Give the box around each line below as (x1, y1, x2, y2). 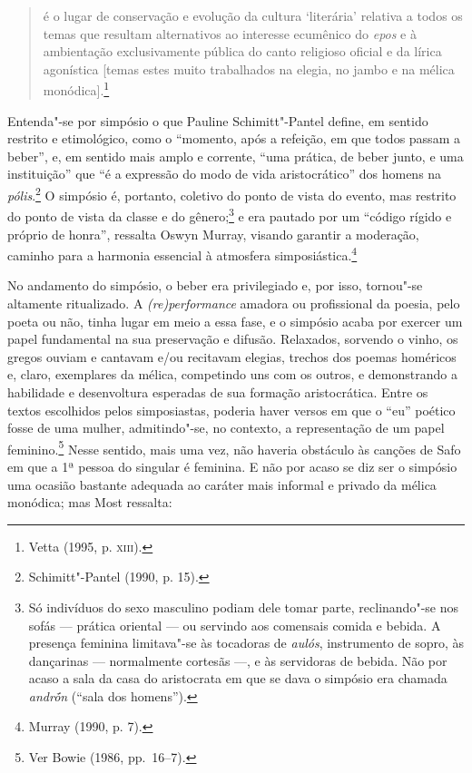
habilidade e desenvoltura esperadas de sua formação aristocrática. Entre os (7, 382, 428, 401)
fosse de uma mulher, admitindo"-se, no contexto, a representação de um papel (7, 418, 445, 437)
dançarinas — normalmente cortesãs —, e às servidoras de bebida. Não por (28, 651, 447, 670)
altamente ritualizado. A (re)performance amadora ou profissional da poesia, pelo (7, 293, 460, 312)
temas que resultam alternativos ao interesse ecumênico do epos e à (43, 24, 417, 43)
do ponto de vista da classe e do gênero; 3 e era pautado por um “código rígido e (7, 204, 452, 225)
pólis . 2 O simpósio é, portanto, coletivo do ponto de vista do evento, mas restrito (7, 183, 457, 204)
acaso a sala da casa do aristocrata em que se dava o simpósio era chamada (28, 669, 447, 688)
